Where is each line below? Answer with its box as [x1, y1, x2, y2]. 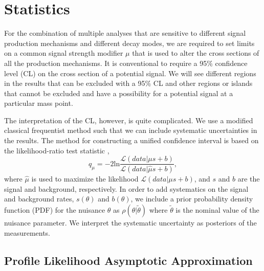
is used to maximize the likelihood [31, 173, 139, 184]
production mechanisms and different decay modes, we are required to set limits [4, 37, 255, 48]
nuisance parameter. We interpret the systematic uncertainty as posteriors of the [4, 217, 257, 228]
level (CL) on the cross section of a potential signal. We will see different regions [4, 67, 256, 78]
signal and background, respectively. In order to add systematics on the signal [4, 183, 249, 194]
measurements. [4, 227, 51, 238]
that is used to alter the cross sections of [132, 48, 259, 58]
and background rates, [4, 193, 74, 204]
